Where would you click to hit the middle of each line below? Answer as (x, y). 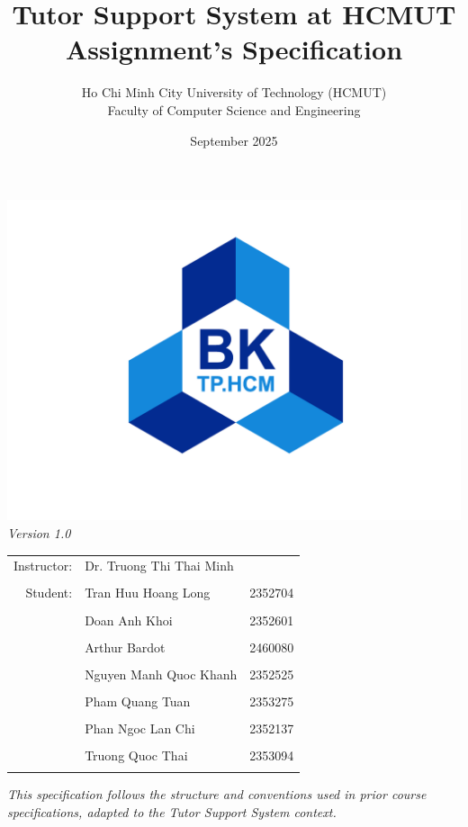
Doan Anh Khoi (129, 620)
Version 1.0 (39, 533)
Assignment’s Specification (234, 49)
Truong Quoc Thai (136, 755)
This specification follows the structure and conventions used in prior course (217, 794)
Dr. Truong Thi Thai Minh (159, 566)
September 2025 (234, 140)
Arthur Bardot (125, 647)
